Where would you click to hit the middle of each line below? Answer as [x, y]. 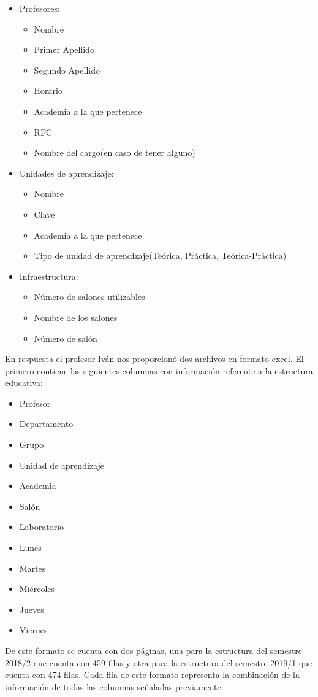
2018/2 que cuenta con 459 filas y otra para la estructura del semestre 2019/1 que [159, 662]
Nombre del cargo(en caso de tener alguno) [115, 152]
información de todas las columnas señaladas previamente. [114, 686]
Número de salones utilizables [89, 297]
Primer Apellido [64, 49]
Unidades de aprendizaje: [66, 173]
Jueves [32, 609]
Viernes [33, 630]
